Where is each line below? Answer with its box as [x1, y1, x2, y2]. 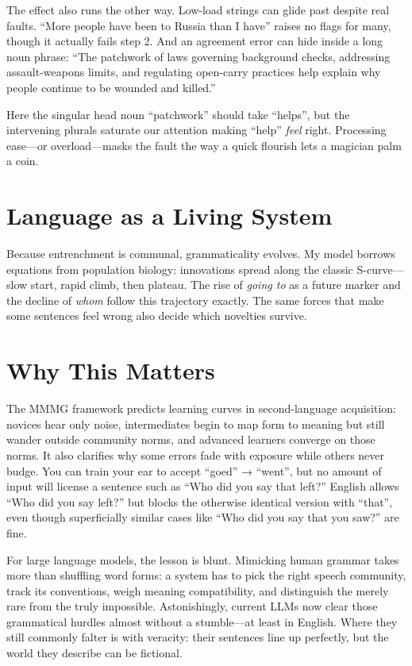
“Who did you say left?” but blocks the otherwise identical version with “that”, [6, 493, 393, 510]
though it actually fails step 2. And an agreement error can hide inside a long [6, 33, 383, 49]
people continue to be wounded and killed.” [6, 79, 216, 95]
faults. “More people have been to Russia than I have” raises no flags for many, [6, 17, 391, 33]
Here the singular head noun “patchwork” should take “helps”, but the [6, 106, 350, 122]
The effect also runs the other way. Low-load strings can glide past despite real [6, 2, 390, 17]
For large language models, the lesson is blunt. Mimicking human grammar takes [6, 551, 399, 568]
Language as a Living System [6, 199, 333, 232]
